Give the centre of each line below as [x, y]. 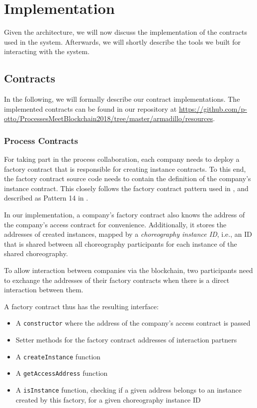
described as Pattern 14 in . [46, 198]
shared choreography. [36, 253]
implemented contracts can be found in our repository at [90, 108]
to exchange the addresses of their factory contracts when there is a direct [117, 280]
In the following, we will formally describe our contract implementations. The [122, 99]
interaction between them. [44, 290]
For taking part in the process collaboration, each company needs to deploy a [122, 159]
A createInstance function [58, 356]
